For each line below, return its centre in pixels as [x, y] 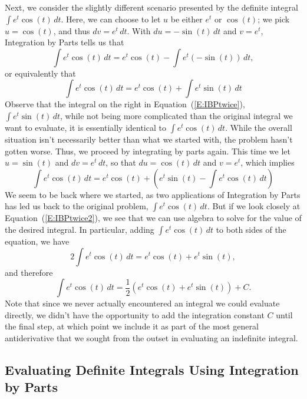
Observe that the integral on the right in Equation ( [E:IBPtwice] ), [125, 104]
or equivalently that [40, 73]
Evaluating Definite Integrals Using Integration [152, 369]
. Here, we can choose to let [111, 19]
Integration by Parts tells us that [65, 42]
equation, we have [37, 241]
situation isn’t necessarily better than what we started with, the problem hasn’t [149, 139]
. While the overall [259, 127]
